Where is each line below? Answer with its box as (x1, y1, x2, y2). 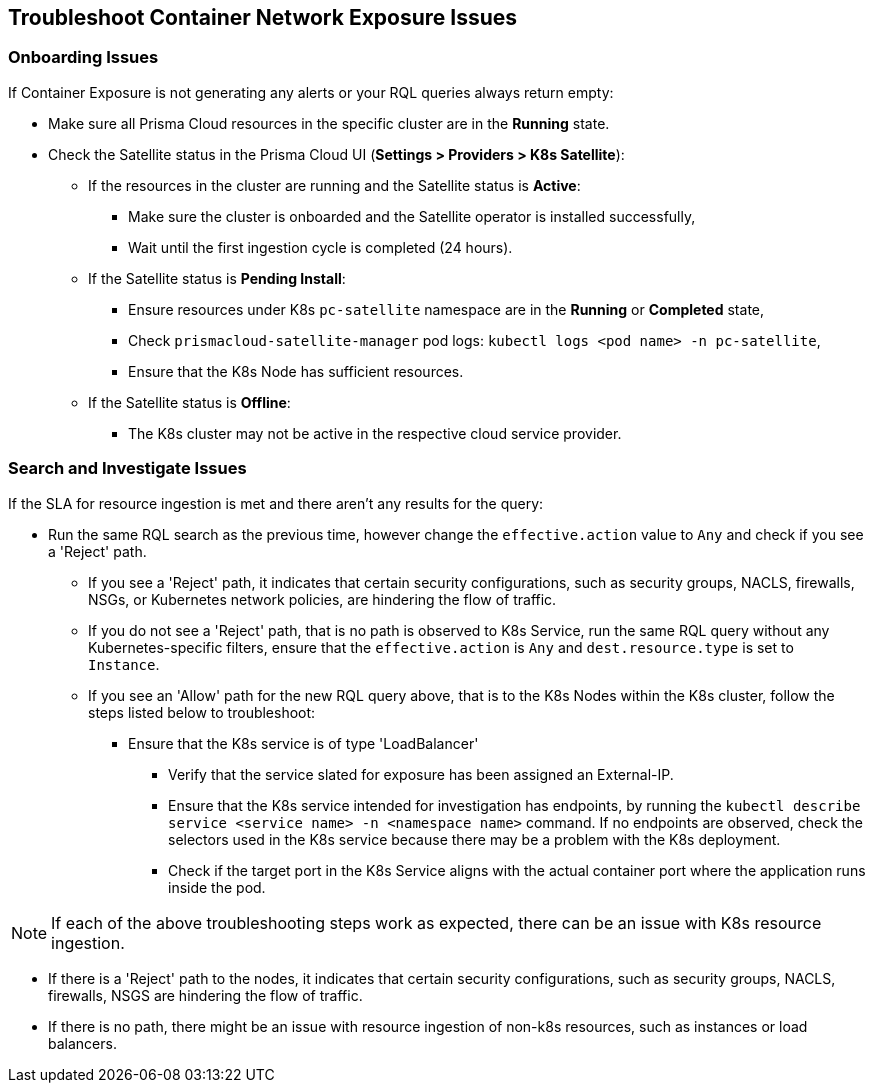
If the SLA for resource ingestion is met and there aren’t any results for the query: (8, 494, 544, 512)
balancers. (48, 1034, 117, 1052)
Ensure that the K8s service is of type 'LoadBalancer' (128, 734, 479, 752)
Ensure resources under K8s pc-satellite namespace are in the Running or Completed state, (128, 300, 765, 318)
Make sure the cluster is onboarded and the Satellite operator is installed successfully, (128, 207, 696, 225)
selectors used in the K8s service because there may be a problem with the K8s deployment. (168, 830, 781, 848)
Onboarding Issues (8, 47, 159, 68)
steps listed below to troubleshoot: (88, 703, 316, 721)
